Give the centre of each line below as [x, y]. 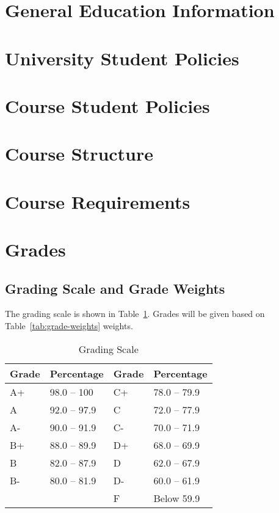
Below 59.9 [177, 498]
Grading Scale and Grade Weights [115, 288]
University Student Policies [122, 58]
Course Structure [79, 154]
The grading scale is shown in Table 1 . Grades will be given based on [135, 314]
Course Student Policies [107, 105]
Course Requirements [98, 201]
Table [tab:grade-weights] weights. [69, 326]
